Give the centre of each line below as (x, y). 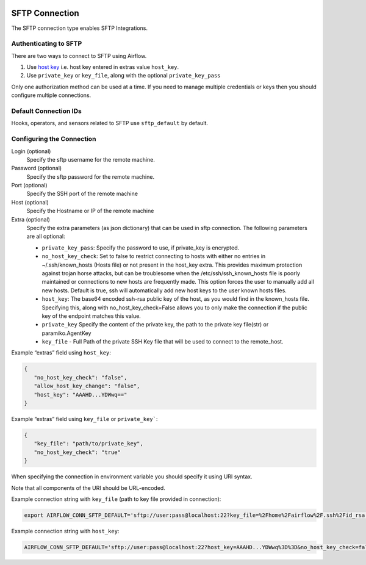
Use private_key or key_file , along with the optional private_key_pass (124, 76)
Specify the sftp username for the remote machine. (91, 159)
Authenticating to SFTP (47, 44)
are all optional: (46, 236)
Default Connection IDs (46, 111)
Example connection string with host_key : (65, 531)
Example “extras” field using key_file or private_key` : (84, 419)
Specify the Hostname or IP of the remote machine (90, 211)
